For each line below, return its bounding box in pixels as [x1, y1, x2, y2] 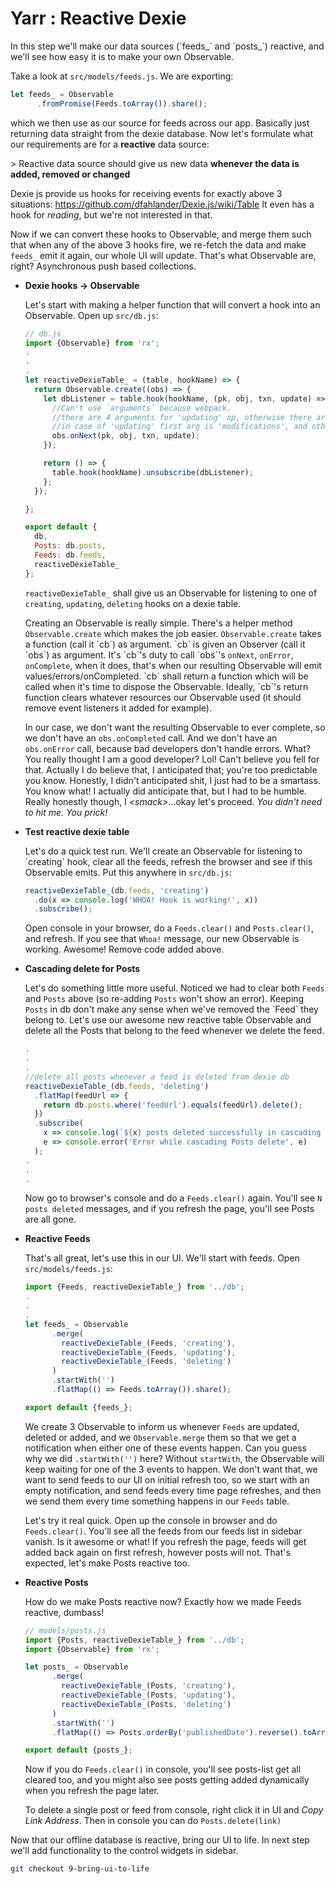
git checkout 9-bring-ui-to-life [10, 1864, 150, 1874]
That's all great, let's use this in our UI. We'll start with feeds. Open [24, 1252, 300, 1264]
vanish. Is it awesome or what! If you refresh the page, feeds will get [24, 1535, 307, 1547]
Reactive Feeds [24, 1233, 91, 1245]
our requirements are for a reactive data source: [10, 138, 210, 150]
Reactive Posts [24, 1576, 89, 1588]
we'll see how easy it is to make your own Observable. [10, 50, 235, 62]
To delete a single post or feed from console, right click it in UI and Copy [24, 1804, 324, 1816]
